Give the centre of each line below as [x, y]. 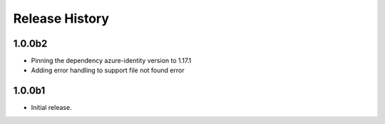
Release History [61, 18]
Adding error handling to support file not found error [108, 70]
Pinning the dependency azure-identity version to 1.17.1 [111, 61]
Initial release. [51, 108]
